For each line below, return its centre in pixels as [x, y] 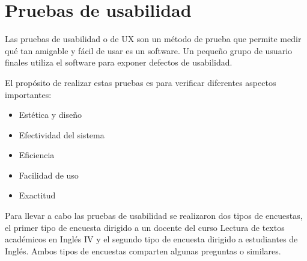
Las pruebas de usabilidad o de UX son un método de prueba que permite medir [153, 39]
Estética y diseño [50, 115]
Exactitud [37, 195]
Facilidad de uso [49, 175]
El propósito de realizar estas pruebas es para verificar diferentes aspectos [141, 82]
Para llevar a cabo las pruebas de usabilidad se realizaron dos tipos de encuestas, [154, 216]
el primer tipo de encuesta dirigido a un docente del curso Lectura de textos [145, 227]
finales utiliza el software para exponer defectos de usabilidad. [119, 62]
